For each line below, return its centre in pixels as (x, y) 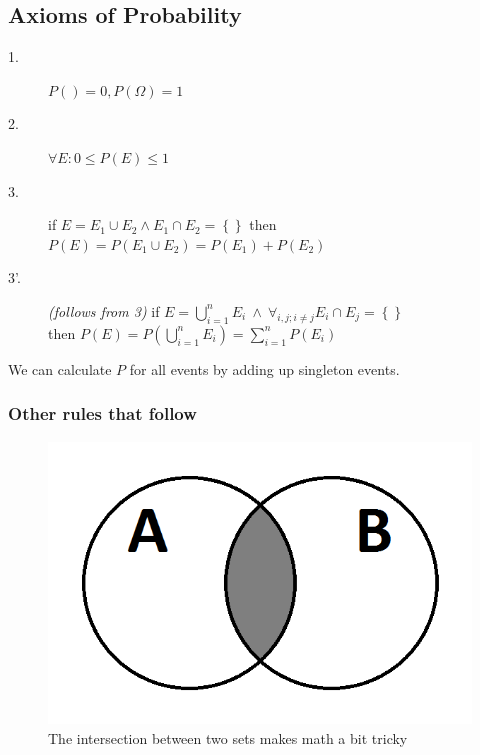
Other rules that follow (102, 413)
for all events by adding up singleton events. (264, 368)
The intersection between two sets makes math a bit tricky (228, 737)
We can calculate (60, 368)
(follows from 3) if (104, 310)
